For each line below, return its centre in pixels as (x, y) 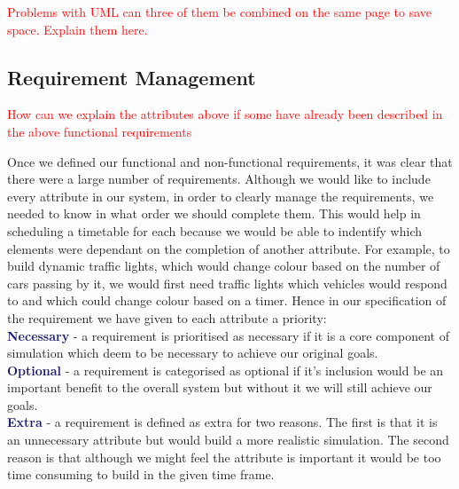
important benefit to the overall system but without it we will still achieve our (220, 387)
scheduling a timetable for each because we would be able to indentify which (215, 230)
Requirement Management (132, 77)
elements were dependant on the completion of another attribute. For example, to (229, 248)
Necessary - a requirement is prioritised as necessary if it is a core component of (228, 335)
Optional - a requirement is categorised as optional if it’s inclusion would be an (226, 370)
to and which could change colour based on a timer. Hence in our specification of (227, 300)
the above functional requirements (100, 131)
